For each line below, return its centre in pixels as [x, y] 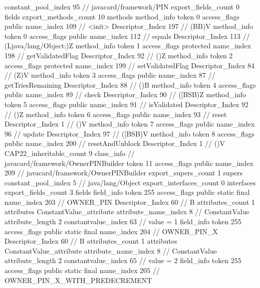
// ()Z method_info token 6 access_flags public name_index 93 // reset [116, 114]
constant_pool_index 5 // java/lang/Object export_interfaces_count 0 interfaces [130, 182]
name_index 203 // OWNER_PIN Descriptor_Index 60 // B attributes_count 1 [130, 202]
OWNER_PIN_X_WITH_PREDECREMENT [78, 280]
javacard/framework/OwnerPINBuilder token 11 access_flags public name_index [129, 163]
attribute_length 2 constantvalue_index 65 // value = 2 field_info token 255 [123, 260]
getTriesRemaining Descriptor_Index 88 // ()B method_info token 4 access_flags [130, 84]
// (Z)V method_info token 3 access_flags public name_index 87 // [110, 75]
